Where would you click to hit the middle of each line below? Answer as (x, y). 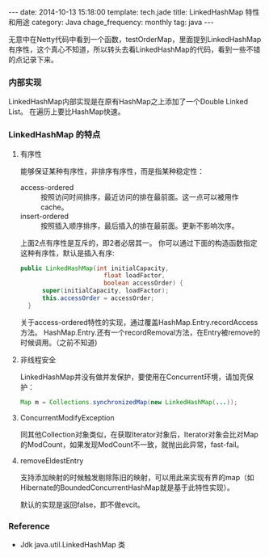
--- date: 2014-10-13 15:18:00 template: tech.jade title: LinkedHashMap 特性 (134, 12)
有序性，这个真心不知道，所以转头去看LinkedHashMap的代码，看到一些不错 (134, 49)
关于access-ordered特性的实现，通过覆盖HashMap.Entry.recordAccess (139, 322)
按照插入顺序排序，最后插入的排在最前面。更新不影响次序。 (139, 226)
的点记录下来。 (33, 59)
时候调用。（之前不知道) (59, 342)
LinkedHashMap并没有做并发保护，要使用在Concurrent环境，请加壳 (133, 377)
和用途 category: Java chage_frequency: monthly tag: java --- (111, 22)
